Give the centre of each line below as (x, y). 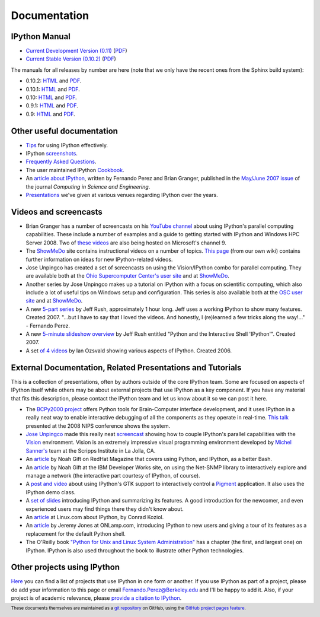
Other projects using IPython (65, 567)
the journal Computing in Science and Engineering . (88, 186)
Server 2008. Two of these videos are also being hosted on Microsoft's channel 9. (126, 243)
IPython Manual (41, 36)
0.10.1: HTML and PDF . (53, 89)
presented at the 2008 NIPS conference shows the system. (98, 426)
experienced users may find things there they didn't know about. (105, 509)
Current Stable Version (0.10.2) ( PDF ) (71, 59)
